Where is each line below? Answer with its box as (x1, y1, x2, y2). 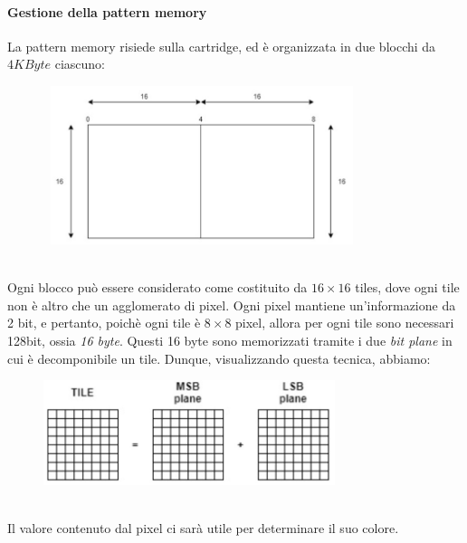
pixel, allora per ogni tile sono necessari (235, 313, 454, 332)
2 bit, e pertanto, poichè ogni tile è (7, 313, 201, 332)
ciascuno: (54, 54, 105, 73)
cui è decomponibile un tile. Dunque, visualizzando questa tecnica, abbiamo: (7, 348, 431, 367)
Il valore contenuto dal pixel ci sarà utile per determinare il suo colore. (7, 519, 399, 538)
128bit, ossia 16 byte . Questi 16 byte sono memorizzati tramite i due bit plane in (7, 330, 453, 349)
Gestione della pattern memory (7, 2, 207, 21)
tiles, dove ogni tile (355, 278, 460, 297)
